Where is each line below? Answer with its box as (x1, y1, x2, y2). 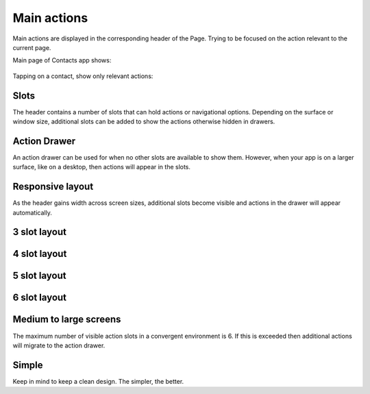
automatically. (12, 208, 53, 217)
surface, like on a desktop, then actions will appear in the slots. (12, 163, 191, 171)
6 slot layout (12, 292, 67, 304)
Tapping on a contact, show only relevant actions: (12, 72, 153, 80)
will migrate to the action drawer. (12, 341, 106, 349)
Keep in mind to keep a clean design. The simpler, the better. (12, 377, 184, 385)
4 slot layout (12, 248, 67, 260)
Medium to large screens (12, 314, 121, 325)
